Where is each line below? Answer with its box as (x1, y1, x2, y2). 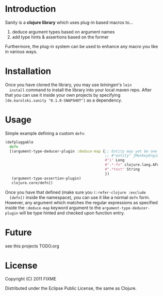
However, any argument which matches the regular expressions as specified (5, 199, 158, 205)
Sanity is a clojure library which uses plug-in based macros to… (5, 19, 133, 25)
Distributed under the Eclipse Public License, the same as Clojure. (5, 285, 137, 291)
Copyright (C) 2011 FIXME (5, 276, 57, 282)
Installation (5, 66, 51, 77)
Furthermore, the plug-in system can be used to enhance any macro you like (5, 43, 158, 49)
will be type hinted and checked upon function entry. (19, 210, 125, 216)
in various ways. (5, 49, 38, 54)
